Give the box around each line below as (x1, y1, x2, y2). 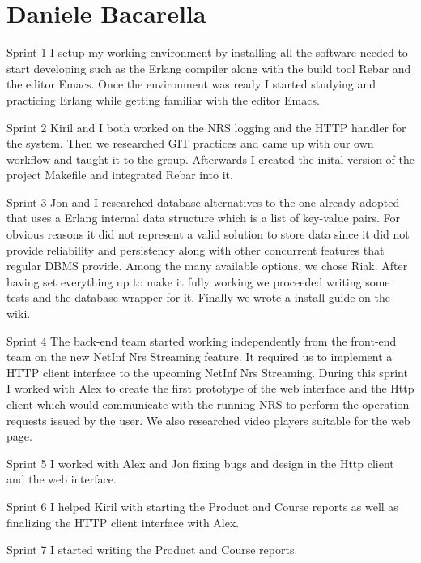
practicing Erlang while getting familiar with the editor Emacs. (6, 91, 320, 108)
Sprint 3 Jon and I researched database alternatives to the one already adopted (6, 193, 400, 210)
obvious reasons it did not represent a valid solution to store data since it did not (6, 226, 410, 243)
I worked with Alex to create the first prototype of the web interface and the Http (6, 380, 415, 397)
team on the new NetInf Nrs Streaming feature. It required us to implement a (6, 348, 393, 365)
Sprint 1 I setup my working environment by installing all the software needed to (6, 44, 408, 61)
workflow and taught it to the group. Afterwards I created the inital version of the (6, 150, 415, 167)
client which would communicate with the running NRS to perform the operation (6, 396, 410, 412)
